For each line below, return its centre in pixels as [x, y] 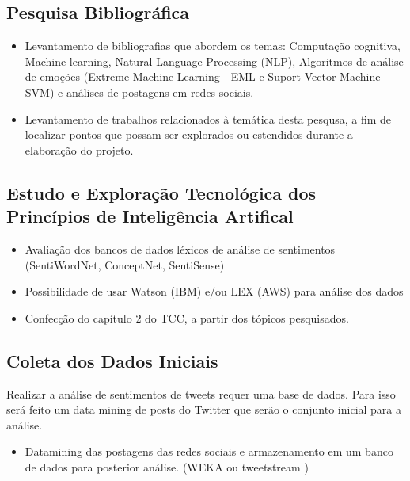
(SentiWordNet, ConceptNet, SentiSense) [125, 264]
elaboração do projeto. [79, 149]
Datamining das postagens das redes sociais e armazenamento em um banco [209, 451]
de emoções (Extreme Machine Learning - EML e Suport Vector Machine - [206, 76]
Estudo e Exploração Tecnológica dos [161, 192]
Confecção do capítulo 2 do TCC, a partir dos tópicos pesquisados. [187, 317]
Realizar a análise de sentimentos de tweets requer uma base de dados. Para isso [201, 393]
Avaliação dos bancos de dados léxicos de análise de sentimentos [180, 248]
